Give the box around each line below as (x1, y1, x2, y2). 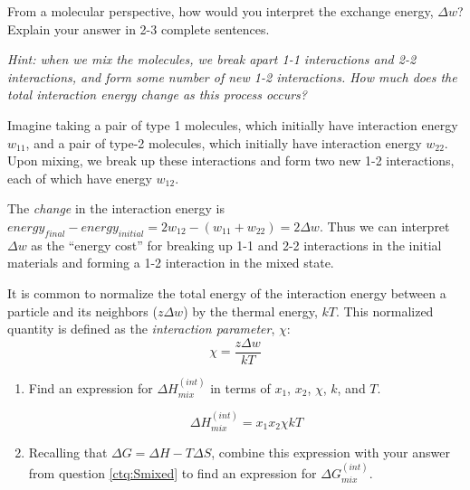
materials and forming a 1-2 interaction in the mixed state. (7, 253, 334, 272)
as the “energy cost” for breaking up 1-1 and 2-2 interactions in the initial (31, 235, 442, 254)
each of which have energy (7, 168, 152, 187)
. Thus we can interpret (319, 216, 450, 235)
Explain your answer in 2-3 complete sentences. (7, 19, 270, 38)
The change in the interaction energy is (7, 199, 225, 218)
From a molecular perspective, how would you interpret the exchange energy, (7, 2, 434, 20)
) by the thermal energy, (183, 301, 318, 320)
